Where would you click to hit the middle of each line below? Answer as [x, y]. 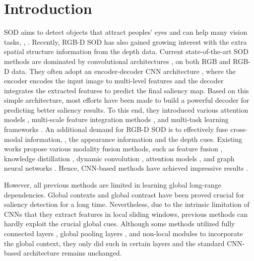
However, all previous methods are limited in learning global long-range [113, 185]
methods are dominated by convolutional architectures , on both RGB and [117, 61]
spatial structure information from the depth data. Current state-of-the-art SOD [126, 51]
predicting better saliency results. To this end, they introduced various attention [126, 109]
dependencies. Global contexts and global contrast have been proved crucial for [124, 194]
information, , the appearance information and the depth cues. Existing [134, 139]
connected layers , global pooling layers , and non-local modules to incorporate [124, 233]
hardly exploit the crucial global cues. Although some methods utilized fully [120, 224]
